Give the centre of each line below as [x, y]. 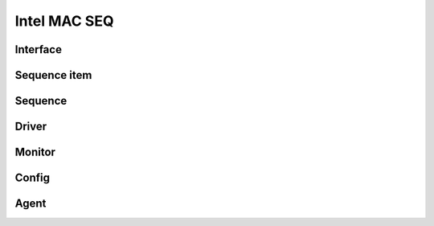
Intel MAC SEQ [64, 21]
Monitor [35, 152]
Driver [31, 127]
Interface [38, 49]
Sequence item [53, 75]
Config [32, 178]
